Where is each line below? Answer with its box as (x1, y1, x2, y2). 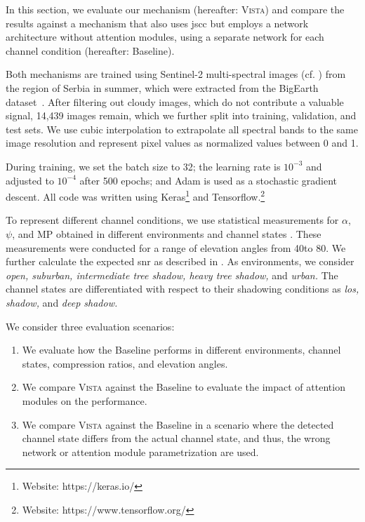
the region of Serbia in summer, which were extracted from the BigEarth (6, 80, 319, 95)
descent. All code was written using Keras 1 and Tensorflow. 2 (6, 187, 265, 203)
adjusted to (6, 173, 54, 187)
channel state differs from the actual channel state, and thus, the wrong (22, 431, 331, 446)
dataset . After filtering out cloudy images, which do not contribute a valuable (6, 94, 344, 109)
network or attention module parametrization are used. (22, 444, 259, 459)
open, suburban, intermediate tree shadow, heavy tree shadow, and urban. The (6, 267, 338, 282)
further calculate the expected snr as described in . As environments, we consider (6, 254, 354, 269)
